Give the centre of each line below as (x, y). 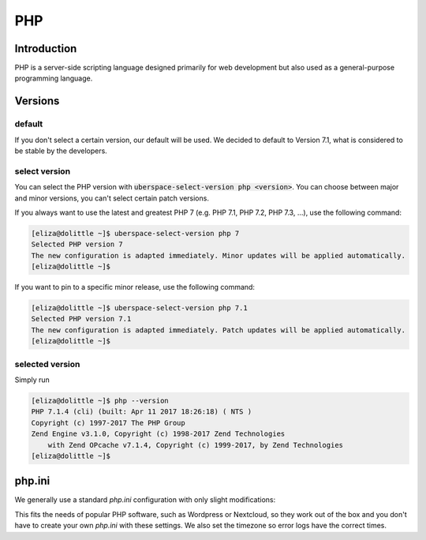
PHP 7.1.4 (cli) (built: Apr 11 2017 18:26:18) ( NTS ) (142, 412)
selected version (47, 364)
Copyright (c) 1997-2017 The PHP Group (108, 423)
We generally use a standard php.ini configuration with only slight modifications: (145, 500)
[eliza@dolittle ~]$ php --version (100, 400)
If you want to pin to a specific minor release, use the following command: (135, 287)
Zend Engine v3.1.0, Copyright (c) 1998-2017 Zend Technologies (158, 434)
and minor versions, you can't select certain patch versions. (112, 198)
